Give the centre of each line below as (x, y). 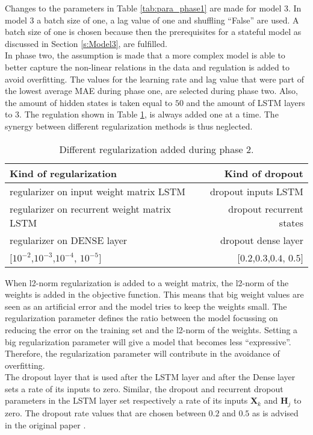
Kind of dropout (264, 173)
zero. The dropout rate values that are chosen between (105, 412)
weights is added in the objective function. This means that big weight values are (154, 294)
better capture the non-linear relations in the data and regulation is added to (147, 67)
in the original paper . (45, 424)
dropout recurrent (266, 208)
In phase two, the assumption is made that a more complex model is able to (145, 55)
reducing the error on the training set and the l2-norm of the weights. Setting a (151, 329)
